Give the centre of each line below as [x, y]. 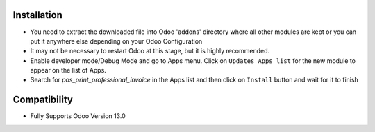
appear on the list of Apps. [68, 70]
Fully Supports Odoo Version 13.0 [78, 116]
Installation [37, 15]
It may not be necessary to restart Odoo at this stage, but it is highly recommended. [150, 51]
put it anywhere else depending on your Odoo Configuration [116, 41]
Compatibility [43, 100]
